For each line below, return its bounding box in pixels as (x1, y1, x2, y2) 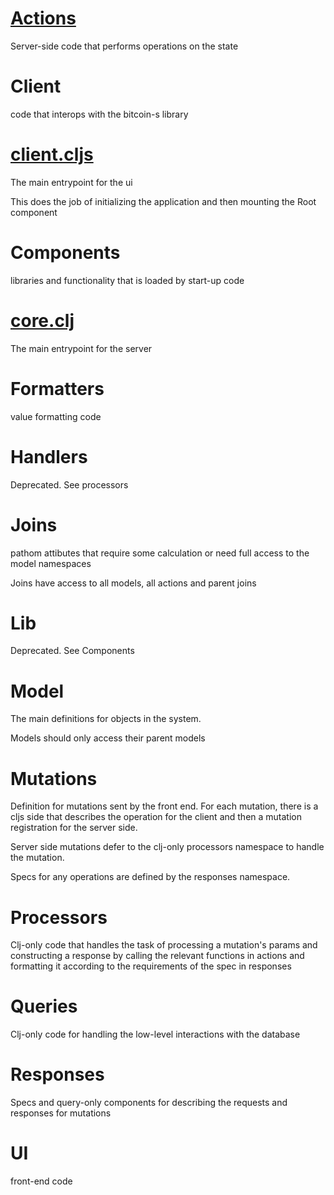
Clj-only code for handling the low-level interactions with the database (10, 1028, 301, 1041)
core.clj (10, 309, 75, 332)
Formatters (10, 377, 105, 400)
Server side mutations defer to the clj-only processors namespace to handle (10, 841, 325, 853)
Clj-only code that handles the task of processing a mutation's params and (10, 939, 318, 951)
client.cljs (10, 143, 94, 166)
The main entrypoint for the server (10, 342, 153, 354)
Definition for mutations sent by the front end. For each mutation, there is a (10, 800, 319, 812)
